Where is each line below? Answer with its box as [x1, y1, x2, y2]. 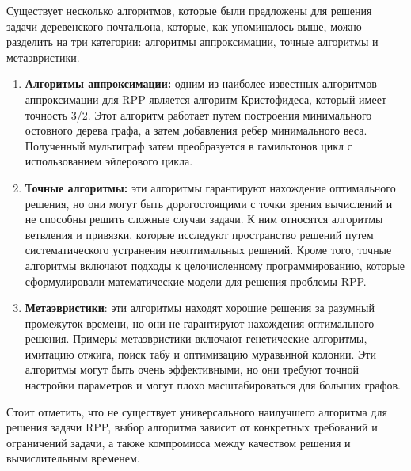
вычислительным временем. [6, 450, 140, 466]
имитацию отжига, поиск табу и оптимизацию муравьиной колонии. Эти [25, 345, 376, 362]
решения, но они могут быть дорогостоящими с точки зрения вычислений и [25, 195, 393, 211]
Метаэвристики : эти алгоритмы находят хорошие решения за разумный [25, 299, 375, 316]
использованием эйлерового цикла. [25, 153, 193, 169]
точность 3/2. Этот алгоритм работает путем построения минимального [25, 106, 372, 123]
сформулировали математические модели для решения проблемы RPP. [25, 272, 367, 289]
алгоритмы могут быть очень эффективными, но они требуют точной [25, 361, 359, 378]
